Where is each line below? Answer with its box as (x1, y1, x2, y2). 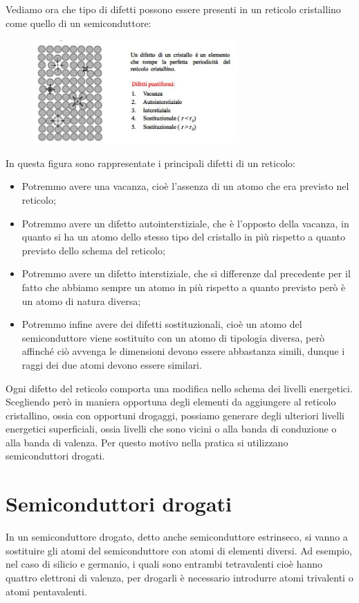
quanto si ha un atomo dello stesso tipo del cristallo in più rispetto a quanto (21, 229, 346, 244)
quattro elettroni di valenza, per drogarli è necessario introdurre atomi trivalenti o (6, 570, 353, 584)
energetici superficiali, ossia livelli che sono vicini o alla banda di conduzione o (6, 421, 337, 436)
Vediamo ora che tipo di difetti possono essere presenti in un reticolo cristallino (6, 2, 341, 16)
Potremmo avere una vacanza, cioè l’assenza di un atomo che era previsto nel (21, 179, 349, 193)
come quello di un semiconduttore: (6, 15, 151, 30)
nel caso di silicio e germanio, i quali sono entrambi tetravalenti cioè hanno (6, 557, 323, 571)
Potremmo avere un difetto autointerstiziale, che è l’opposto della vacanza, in (21, 216, 349, 230)
